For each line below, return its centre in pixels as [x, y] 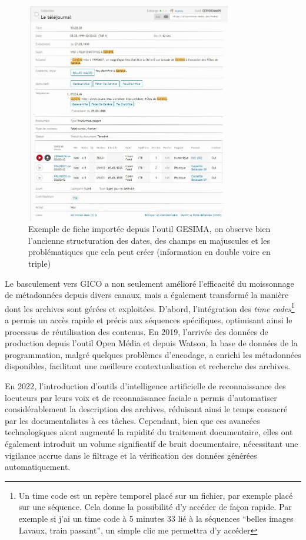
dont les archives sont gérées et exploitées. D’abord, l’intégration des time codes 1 [150, 307]
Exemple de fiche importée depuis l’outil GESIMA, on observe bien [149, 229]
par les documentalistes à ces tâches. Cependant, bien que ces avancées [132, 420]
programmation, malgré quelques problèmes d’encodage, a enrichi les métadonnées [153, 354]
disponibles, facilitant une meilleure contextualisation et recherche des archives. [148, 366]
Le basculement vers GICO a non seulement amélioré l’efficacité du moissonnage [149, 283]
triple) [40, 263]
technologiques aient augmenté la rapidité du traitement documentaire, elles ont [149, 432]
